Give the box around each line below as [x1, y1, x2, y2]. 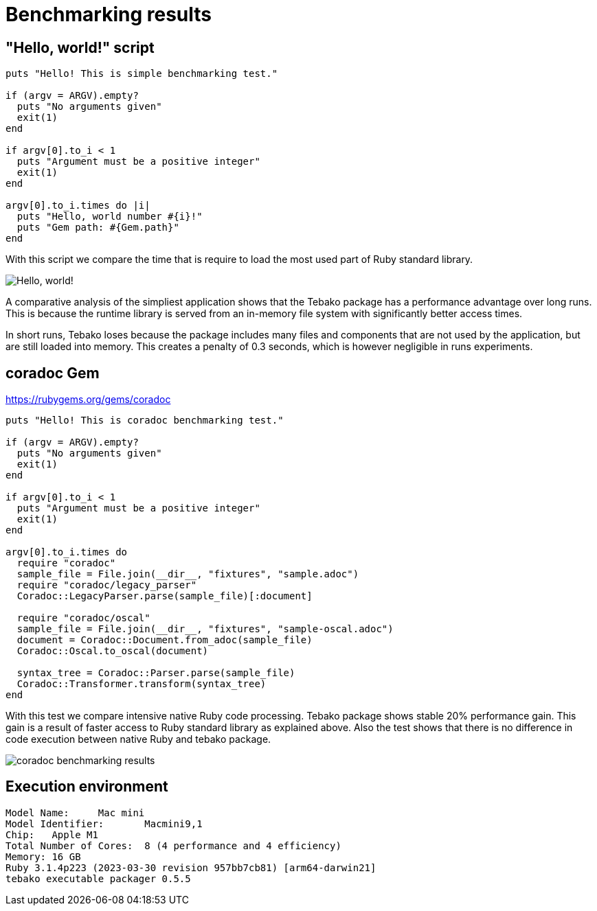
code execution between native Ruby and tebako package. [5, 733, 271, 746]
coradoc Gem [5, 364, 100, 382]
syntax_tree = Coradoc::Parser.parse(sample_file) [16, 667, 295, 679]
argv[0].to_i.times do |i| [5, 200, 150, 211]
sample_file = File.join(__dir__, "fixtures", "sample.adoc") [16, 568, 359, 580]
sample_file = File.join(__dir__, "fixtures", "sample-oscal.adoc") [16, 623, 394, 635]
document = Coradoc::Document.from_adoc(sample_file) [16, 634, 313, 646]
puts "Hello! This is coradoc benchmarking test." [5, 415, 284, 426]
